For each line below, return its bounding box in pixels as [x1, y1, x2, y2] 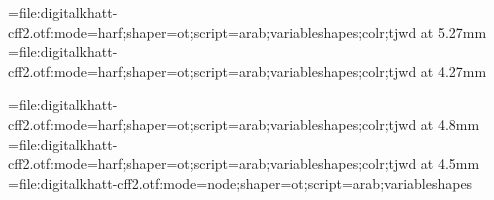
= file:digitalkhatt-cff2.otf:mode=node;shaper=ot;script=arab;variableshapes [8, 172, 473, 193]
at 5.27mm [420, 21, 487, 42]
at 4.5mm [420, 153, 480, 174]
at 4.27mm [420, 60, 487, 81]
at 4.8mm [420, 113, 480, 134]
